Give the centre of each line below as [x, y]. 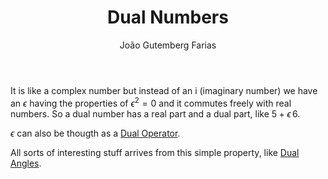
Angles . [26, 163]
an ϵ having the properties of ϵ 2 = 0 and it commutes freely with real [151, 102]
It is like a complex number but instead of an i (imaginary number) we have [164, 90]
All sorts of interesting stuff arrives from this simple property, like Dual [155, 152]
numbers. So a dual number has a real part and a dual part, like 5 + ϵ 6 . [155, 113]
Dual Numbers [168, 17]
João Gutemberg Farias [168, 45]
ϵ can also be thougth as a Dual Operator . [95, 133]
